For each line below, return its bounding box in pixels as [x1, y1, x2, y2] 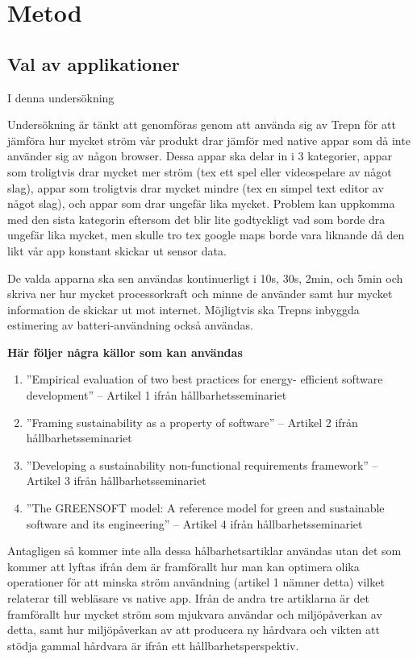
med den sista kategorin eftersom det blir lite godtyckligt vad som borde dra [7, 210, 386, 227]
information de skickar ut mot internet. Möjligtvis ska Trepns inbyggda [7, 300, 360, 317]
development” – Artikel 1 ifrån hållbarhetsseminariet [26, 387, 287, 404]
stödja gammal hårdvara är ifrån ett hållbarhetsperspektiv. [7, 636, 299, 653]
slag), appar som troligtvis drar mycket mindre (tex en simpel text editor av [7, 179, 384, 196]
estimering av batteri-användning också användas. [7, 317, 253, 334]
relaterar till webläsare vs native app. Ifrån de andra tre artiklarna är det [7, 590, 369, 607]
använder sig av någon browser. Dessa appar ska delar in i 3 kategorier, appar [7, 147, 392, 164]
